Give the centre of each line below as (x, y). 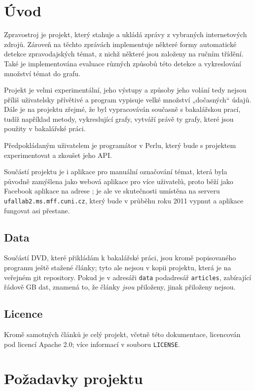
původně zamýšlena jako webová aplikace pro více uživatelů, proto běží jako (119, 181)
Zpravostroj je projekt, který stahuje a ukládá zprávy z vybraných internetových (126, 34)
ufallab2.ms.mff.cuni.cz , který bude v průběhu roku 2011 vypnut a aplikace (124, 201)
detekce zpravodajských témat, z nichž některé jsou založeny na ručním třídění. (124, 54)
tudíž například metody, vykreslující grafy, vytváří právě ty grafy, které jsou (119, 119)
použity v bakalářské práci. (45, 128)
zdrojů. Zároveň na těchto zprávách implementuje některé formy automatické (120, 44)
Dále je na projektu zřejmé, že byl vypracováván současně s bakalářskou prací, (122, 109)
